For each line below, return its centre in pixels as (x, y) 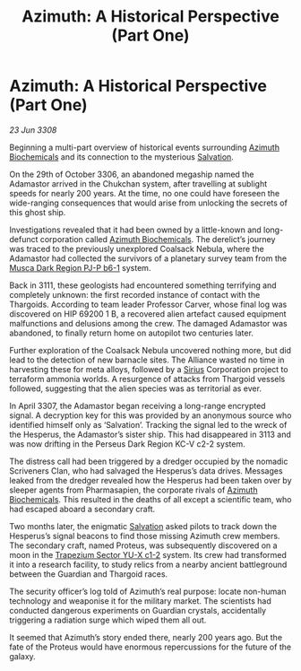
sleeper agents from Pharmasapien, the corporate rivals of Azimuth (133, 490)
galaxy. (22, 656)
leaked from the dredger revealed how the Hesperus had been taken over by (151, 480)
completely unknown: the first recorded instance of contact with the (135, 294)
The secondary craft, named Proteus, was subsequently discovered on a (143, 545)
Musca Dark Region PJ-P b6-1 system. (80, 267)
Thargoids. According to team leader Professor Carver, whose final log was (148, 304)
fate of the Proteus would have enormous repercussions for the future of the (150, 647)
